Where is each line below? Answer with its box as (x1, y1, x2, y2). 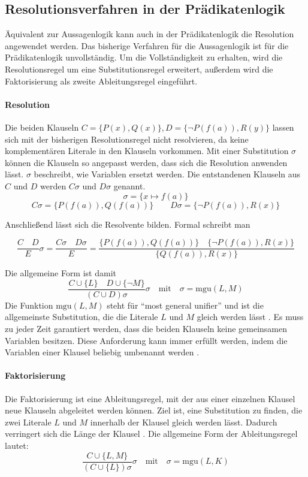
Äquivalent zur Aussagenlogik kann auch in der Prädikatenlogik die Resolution (5, 28, 294, 40)
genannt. (113, 179, 146, 192)
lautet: (5, 439, 29, 451)
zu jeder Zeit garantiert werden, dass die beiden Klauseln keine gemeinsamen (5, 322, 287, 335)
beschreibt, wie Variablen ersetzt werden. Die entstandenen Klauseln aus (34, 168, 301, 180)
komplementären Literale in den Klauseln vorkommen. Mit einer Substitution (5, 144, 289, 157)
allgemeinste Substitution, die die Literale (5, 310, 158, 323)
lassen (272, 120, 294, 133)
